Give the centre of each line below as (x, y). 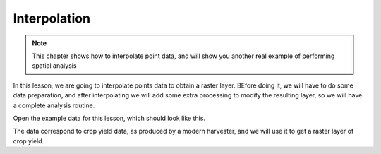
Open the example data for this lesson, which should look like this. (109, 118)
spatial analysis (54, 66)
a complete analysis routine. (54, 105)
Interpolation (52, 18)
